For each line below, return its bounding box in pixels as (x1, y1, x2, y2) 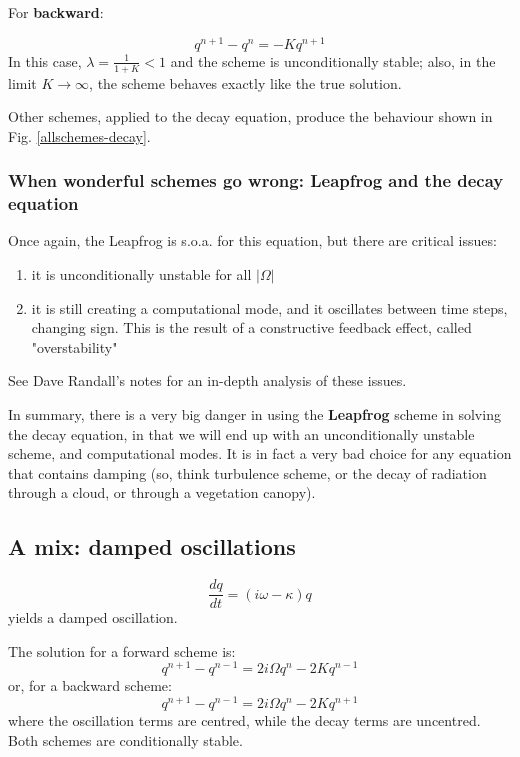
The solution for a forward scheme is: (8, 640, 236, 661)
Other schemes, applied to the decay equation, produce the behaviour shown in (8, 106, 493, 127)
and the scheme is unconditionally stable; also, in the (170, 50, 496, 71)
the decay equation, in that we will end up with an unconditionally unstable (8, 423, 475, 444)
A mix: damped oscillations (8, 531, 296, 562)
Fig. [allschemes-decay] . (8, 125, 151, 146)
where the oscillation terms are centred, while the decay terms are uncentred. (8, 710, 481, 731)
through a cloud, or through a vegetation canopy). (8, 482, 316, 503)
